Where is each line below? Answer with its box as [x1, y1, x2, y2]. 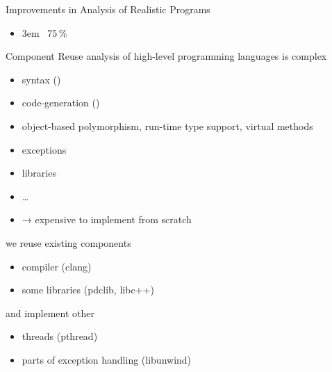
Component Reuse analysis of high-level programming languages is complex [6, 49, 327, 63]
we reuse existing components [6, 235, 131, 250]
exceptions [22, 142, 67, 156]
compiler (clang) [22, 259, 92, 273]
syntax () [22, 72, 61, 86]
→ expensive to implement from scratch [22, 212, 192, 227]
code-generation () [22, 95, 100, 110]
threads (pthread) [22, 329, 98, 343]
